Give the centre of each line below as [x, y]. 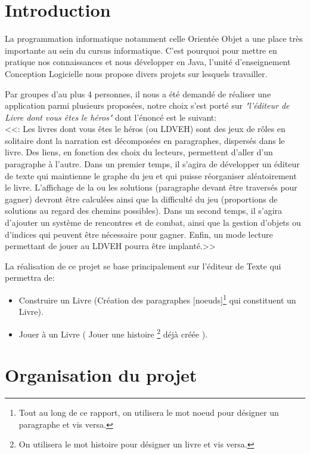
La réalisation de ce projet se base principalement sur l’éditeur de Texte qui [143, 266]
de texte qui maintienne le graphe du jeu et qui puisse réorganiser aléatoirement [151, 175]
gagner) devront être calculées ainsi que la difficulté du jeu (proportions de [141, 199]
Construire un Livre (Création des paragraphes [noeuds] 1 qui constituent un [157, 299]
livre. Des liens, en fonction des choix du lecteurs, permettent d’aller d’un [139, 152]
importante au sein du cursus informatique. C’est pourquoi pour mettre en [141, 50]
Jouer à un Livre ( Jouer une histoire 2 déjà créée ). [113, 333]
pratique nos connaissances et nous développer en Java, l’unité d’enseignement [148, 62]
